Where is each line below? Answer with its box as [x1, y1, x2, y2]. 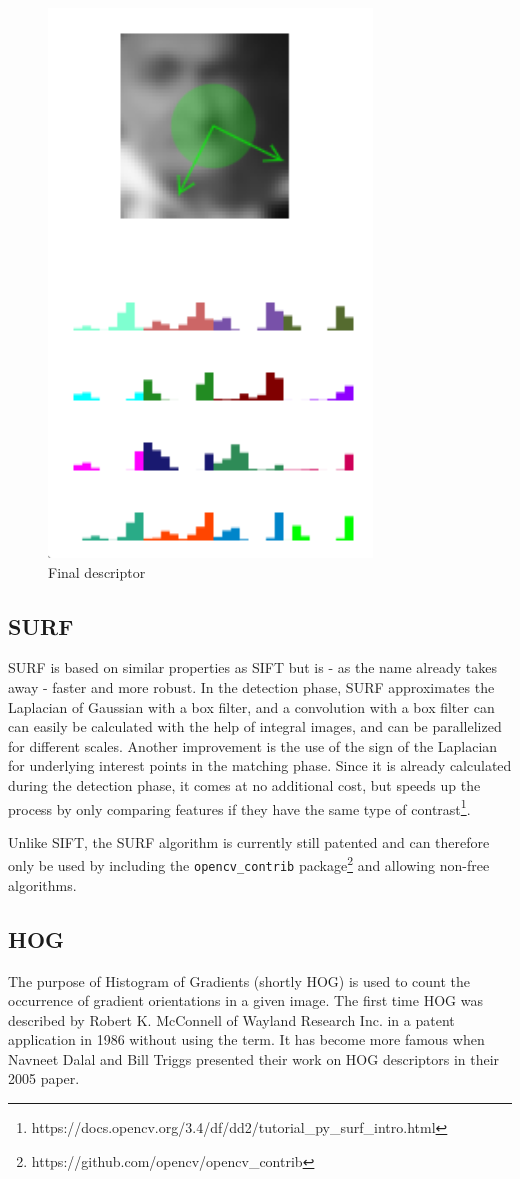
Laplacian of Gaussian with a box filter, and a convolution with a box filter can [8, 696, 495, 717]
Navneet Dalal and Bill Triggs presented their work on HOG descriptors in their [8, 1048, 500, 1069]
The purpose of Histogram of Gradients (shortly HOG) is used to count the [8, 970, 471, 991]
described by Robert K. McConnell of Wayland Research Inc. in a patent [8, 1009, 455, 1030]
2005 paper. [8, 1068, 80, 1089]
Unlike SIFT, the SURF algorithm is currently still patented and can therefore [8, 831, 490, 852]
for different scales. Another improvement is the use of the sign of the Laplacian [8, 735, 498, 756]
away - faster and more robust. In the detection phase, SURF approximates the [8, 676, 495, 697]
